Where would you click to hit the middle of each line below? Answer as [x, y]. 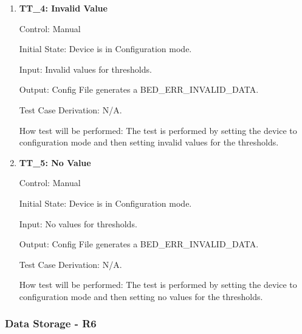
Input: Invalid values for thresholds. [85, 69]
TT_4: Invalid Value [63, 8]
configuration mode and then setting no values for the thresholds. [141, 296]
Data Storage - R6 [51, 323]
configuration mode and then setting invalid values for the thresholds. [149, 142]
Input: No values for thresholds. [78, 223]
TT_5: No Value [55, 162]
